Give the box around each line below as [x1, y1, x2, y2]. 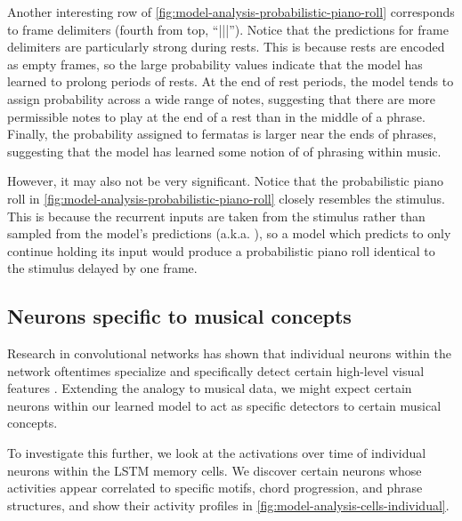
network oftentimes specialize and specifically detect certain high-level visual [7, 361, 425, 380]
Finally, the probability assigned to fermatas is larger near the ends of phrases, [7, 124, 437, 143]
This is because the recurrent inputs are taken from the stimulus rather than [7, 206, 426, 225]
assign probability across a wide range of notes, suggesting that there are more [7, 89, 436, 108]
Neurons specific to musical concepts [7, 302, 352, 330]
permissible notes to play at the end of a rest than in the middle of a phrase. [7, 107, 426, 125]
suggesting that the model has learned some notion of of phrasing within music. [7, 141, 442, 160]
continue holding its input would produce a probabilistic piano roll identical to [7, 241, 435, 260]
